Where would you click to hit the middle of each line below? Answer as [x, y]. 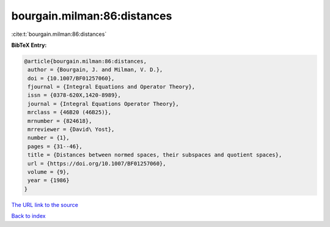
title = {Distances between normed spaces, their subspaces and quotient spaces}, [155, 155]
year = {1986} [49, 180]
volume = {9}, [49, 172]
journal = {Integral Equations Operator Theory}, [104, 104]
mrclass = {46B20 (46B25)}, [70, 112]
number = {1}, [49, 138]
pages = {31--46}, [55, 146]
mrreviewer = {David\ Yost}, [71, 130]
